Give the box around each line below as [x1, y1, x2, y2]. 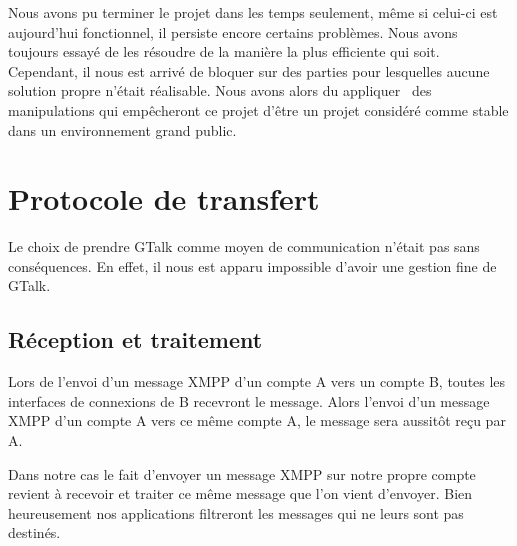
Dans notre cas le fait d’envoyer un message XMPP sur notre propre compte [8, 463, 476, 484]
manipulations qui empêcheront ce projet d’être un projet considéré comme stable [8, 99, 509, 120]
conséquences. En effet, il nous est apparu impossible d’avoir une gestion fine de [8, 255, 497, 276]
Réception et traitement [8, 324, 263, 355]
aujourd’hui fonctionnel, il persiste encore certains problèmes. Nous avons [8, 21, 458, 42]
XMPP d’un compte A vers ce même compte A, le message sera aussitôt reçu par [8, 410, 506, 431]
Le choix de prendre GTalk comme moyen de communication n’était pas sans [8, 236, 480, 257]
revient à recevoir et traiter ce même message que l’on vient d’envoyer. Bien [8, 483, 473, 504]
